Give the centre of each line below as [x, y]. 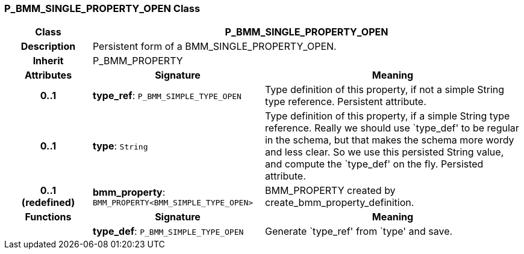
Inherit [48, 61]
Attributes [48, 75]
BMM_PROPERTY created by [330, 191]
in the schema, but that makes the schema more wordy [389, 140]
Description [48, 47]
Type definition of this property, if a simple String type [387, 116]
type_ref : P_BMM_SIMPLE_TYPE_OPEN [167, 96]
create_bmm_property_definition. [339, 203]
